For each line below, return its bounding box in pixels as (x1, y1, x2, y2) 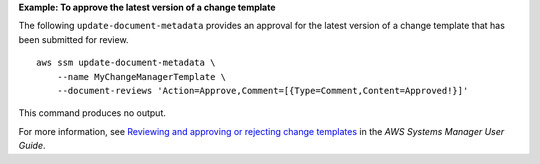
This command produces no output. (18, 107, 167, 119)
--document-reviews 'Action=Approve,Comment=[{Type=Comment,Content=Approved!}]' (56, 85, 469, 96)
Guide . (18, 140, 46, 152)
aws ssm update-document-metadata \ (36, 57, 216, 69)
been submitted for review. (18, 33, 129, 45)
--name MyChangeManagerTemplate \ (56, 71, 227, 82)
